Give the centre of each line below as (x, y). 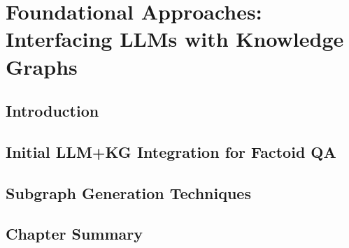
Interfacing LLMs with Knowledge (175, 39)
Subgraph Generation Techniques (128, 192)
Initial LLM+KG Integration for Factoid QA (171, 151)
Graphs (42, 66)
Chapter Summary (74, 234)
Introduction (52, 111)
